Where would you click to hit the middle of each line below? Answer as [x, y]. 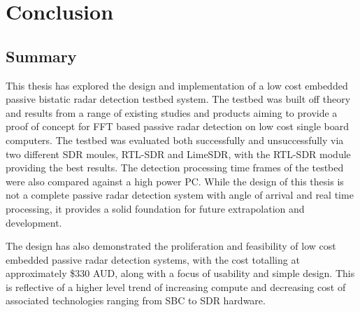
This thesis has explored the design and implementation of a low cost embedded [177, 85]
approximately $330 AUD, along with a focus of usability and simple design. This [180, 273]
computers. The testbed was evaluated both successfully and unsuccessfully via [175, 140]
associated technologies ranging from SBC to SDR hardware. [136, 300]
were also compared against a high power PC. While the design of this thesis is [175, 181]
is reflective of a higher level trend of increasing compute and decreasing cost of [176, 286]
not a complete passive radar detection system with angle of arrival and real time [180, 195]
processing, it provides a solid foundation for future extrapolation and [155, 208]
